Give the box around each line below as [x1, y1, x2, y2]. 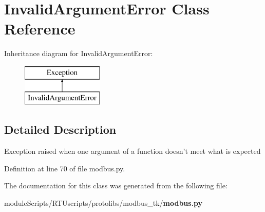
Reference [4, 18, 75, 39]
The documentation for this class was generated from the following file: [4, 180, 228, 191]
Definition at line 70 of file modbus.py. [4, 163, 125, 173]
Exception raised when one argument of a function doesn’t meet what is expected [4, 146, 261, 156]
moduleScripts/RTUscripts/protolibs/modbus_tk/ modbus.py [4, 198, 203, 208]
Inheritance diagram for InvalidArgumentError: [4, 48, 153, 59]
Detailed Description [4, 121, 117, 137]
